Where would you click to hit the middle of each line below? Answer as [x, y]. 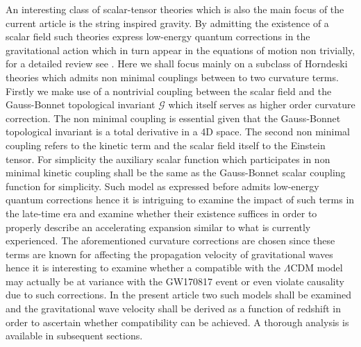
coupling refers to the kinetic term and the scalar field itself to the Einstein [166, 145]
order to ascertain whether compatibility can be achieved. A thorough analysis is [177, 322]
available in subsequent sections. [74, 336]
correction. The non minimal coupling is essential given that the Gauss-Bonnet [173, 118]
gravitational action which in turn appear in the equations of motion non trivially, [180, 50]
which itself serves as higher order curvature [262, 104]
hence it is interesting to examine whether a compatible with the [143, 268]
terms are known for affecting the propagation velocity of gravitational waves [169, 254]
